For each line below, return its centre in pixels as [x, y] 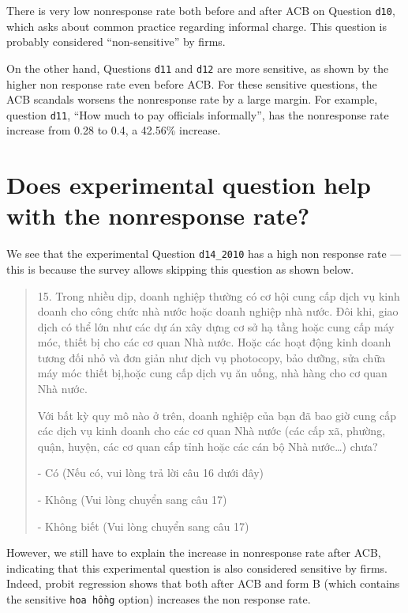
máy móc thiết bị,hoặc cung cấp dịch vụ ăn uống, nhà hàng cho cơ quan [212, 373]
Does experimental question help [189, 185]
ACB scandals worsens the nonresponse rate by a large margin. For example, [192, 99]
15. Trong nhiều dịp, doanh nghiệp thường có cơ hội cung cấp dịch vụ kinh [219, 295]
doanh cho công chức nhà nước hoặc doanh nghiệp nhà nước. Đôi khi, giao [218, 311]
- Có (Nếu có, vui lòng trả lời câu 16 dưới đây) [151, 473]
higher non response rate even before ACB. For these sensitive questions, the [192, 83]
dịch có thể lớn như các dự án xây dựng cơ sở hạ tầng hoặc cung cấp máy [216, 326]
